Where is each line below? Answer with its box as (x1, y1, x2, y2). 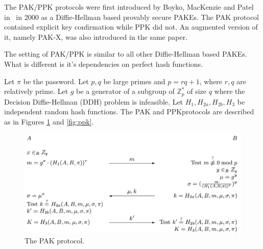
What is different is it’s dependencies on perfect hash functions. (4, 58, 203, 69)
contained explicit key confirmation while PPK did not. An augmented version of (4, 21, 258, 32)
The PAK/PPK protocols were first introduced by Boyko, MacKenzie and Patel (4, 2, 254, 12)
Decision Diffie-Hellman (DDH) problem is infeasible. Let (4, 96, 183, 107)
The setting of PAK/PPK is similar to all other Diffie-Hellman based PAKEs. (4, 48, 247, 59)
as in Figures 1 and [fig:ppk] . (4, 116, 94, 127)
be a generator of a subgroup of (76, 86, 175, 96)
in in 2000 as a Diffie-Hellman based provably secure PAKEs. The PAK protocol (4, 11, 259, 22)
